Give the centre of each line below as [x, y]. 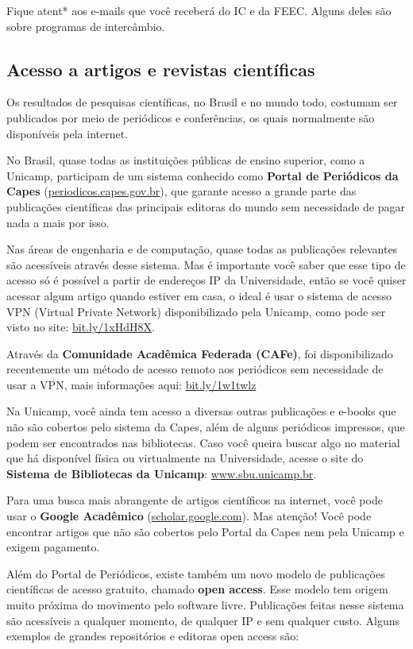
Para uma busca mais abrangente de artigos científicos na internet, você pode [195, 500]
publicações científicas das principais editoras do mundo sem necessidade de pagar [206, 206]
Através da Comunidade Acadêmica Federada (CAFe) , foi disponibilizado [200, 353]
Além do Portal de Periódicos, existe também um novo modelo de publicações [196, 573]
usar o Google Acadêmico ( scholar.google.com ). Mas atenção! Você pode [189, 516]
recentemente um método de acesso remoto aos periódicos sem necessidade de [195, 369]
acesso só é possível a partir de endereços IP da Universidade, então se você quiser [206, 280]
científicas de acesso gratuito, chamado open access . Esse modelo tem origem [197, 589]
